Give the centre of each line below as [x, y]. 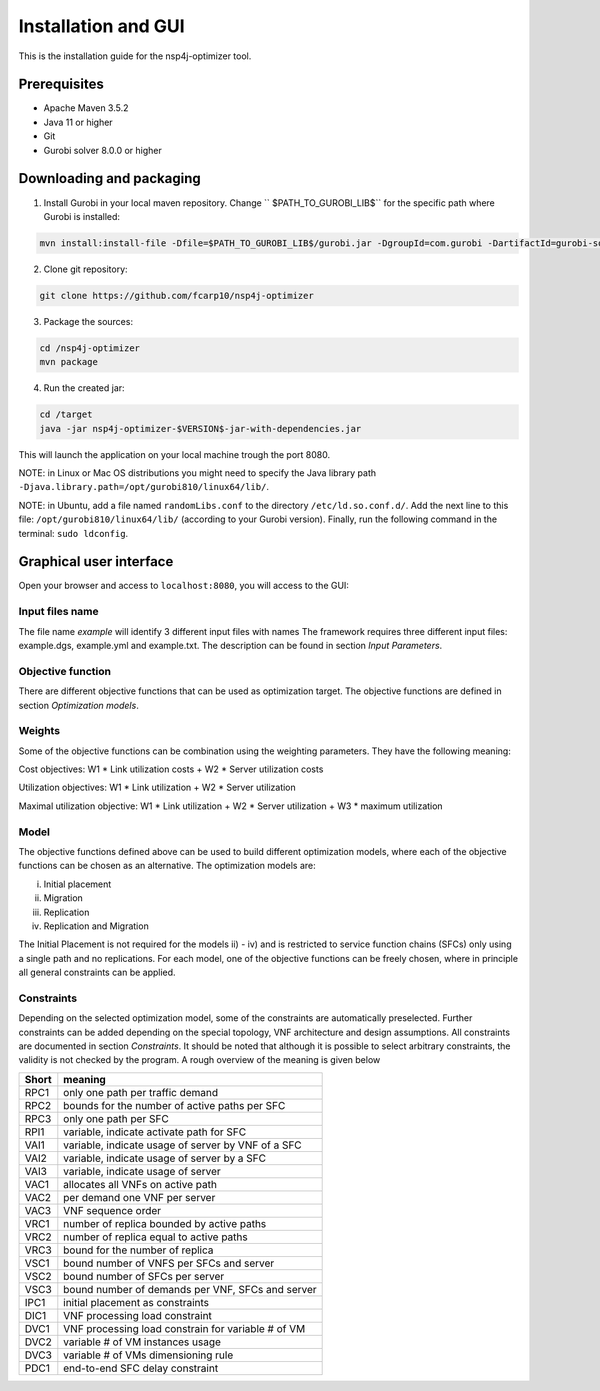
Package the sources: [88, 321]
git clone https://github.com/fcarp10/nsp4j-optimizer [176, 295]
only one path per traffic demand [141, 1092]
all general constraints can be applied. [97, 972]
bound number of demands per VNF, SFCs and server [190, 1289]
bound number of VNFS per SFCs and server [169, 1263]
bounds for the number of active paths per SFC [174, 1105]
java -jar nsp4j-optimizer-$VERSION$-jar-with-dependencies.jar [200, 428]
